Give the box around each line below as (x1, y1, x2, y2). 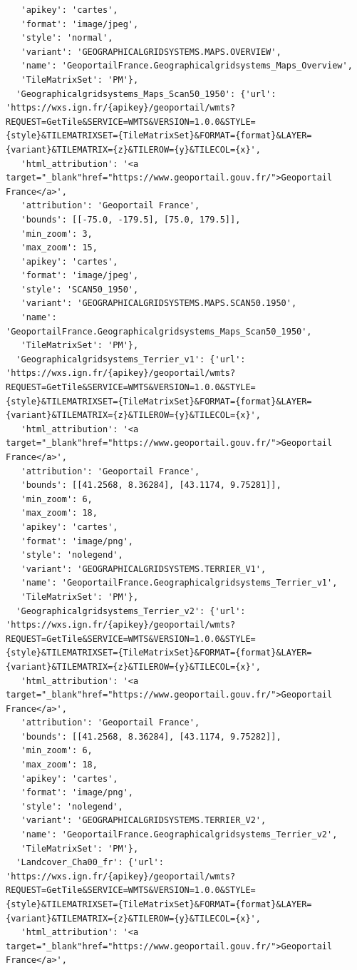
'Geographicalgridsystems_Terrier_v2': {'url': (16, 606, 246, 616)
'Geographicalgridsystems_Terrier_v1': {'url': (16, 354, 246, 364)
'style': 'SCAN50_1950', (21, 284, 139, 295)
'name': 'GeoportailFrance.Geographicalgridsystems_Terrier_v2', (21, 829, 338, 840)
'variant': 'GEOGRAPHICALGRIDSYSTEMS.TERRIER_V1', (21, 563, 267, 574)
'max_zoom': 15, (21, 242, 98, 253)
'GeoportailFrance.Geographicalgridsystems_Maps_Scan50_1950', (6, 326, 312, 337)
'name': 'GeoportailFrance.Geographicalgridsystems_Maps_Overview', (21, 61, 353, 71)
